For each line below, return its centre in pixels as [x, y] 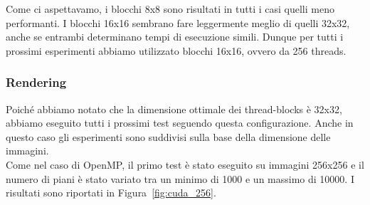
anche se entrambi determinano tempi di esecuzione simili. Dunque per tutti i [175, 37]
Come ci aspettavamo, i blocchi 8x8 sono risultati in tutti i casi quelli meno [170, 9]
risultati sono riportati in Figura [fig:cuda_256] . [111, 193]
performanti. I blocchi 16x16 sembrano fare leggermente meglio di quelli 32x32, [178, 22]
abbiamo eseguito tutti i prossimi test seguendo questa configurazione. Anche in [180, 123]
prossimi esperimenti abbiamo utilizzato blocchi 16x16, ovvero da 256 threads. [176, 50]
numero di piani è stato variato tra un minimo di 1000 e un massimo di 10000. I [180, 178]
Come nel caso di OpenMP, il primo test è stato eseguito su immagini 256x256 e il [185, 164]
